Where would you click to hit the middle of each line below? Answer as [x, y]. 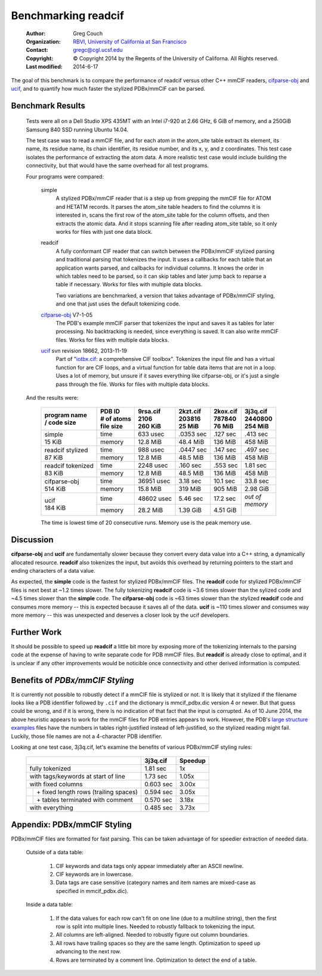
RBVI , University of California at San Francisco [130, 41]
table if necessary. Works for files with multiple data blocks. [129, 285]
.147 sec [225, 450]
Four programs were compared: [65, 177]
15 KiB [53, 441]
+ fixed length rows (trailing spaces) [87, 792]
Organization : [43, 41]
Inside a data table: [49, 904]
